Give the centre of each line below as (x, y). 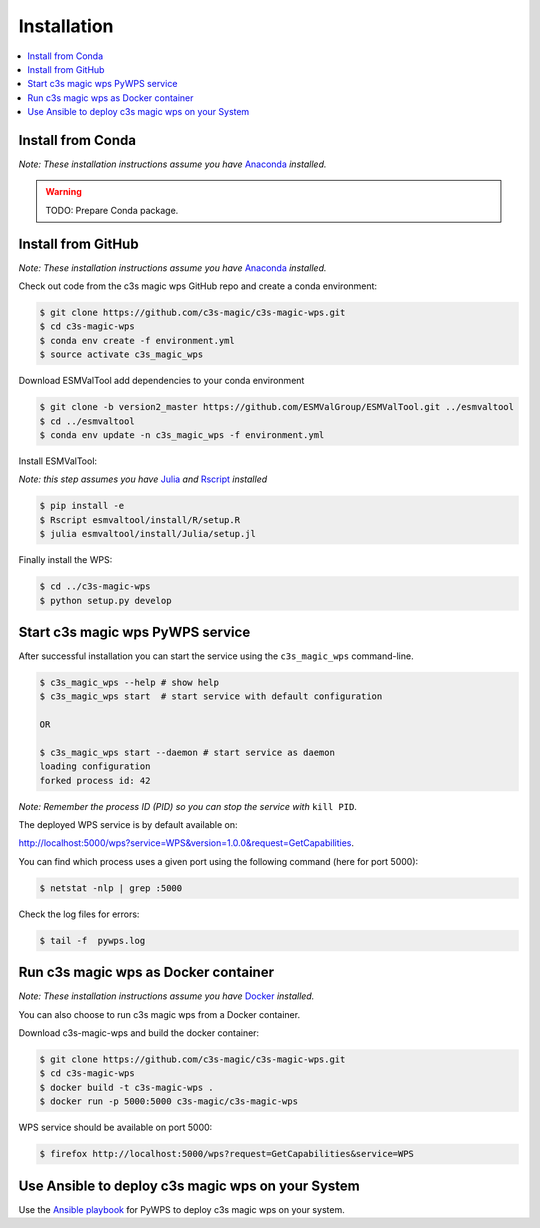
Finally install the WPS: (65, 560)
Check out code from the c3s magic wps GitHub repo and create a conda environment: (198, 286)
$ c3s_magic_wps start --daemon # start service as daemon (187, 752)
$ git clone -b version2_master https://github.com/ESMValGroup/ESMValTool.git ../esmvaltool (277, 407)
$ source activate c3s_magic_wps (121, 354)
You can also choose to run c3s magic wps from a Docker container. (159, 1014)
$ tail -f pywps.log (92, 940)
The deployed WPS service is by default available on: (128, 825)
